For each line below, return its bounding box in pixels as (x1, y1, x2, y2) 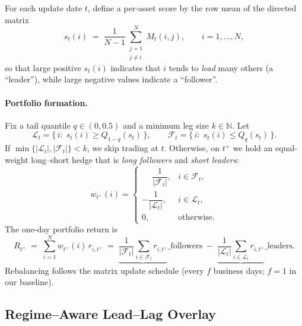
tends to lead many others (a (169, 61, 274, 73)
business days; (213, 264, 265, 276)
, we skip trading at (87, 142, 158, 154)
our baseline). (5, 276, 54, 288)
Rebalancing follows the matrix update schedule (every (5, 264, 204, 276)
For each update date (5, 2, 82, 14)
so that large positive (5, 61, 81, 73)
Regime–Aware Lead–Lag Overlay (5, 305, 217, 323)
